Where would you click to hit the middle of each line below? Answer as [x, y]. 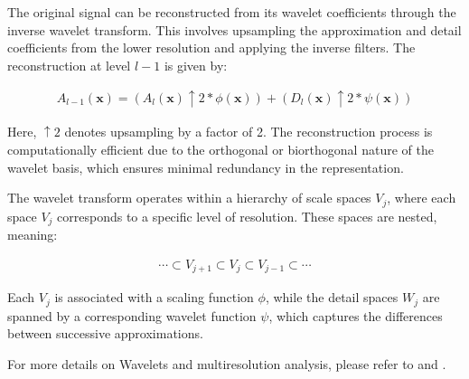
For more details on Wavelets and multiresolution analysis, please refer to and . [227, 363]
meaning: [33, 235]
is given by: [196, 65]
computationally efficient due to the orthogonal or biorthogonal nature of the [220, 149]
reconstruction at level [69, 65]
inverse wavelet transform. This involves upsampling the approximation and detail [234, 29]
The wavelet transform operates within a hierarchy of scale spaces [189, 198]
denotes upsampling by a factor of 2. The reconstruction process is [249, 132]
